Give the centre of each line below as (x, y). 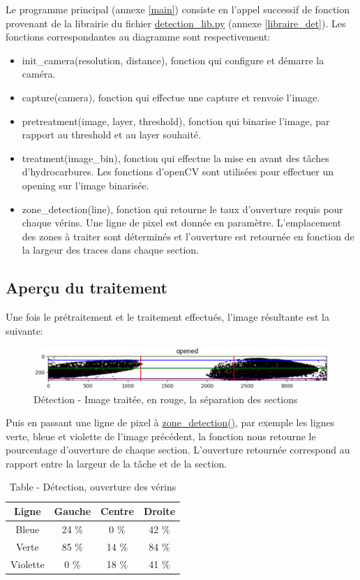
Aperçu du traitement (87, 288)
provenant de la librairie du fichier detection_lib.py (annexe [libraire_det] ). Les (176, 23)
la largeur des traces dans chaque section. (110, 250)
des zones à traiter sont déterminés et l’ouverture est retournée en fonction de (188, 236)
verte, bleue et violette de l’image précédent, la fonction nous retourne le (161, 436)
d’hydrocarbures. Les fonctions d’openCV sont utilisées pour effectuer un (178, 172)
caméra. (39, 74)
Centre (117, 511)
